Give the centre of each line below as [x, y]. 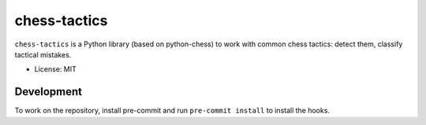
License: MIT [55, 69]
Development [49, 92]
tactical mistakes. [43, 54]
